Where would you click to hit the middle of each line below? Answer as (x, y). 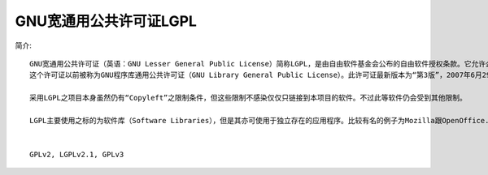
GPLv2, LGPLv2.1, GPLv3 (77, 155)
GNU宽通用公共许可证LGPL (106, 21)
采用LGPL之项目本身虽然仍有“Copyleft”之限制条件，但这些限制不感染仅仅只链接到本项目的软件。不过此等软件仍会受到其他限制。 (248, 98)
